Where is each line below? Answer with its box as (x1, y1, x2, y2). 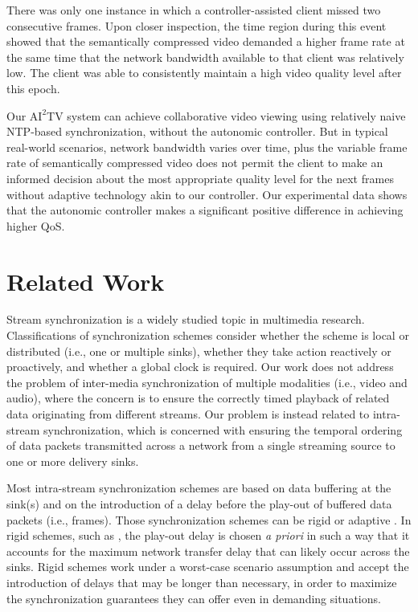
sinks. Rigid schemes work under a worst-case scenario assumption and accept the (6, 558, 409, 575)
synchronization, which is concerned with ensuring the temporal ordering (43, 421, 403, 438)
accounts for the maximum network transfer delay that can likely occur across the (6, 542, 410, 559)
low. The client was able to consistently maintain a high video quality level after (6, 64, 402, 81)
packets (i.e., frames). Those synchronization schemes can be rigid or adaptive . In (6, 511, 412, 528)
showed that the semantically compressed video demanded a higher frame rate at (6, 33, 405, 50)
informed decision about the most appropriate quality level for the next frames (6, 169, 394, 186)
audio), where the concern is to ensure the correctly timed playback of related (6, 390, 390, 406)
